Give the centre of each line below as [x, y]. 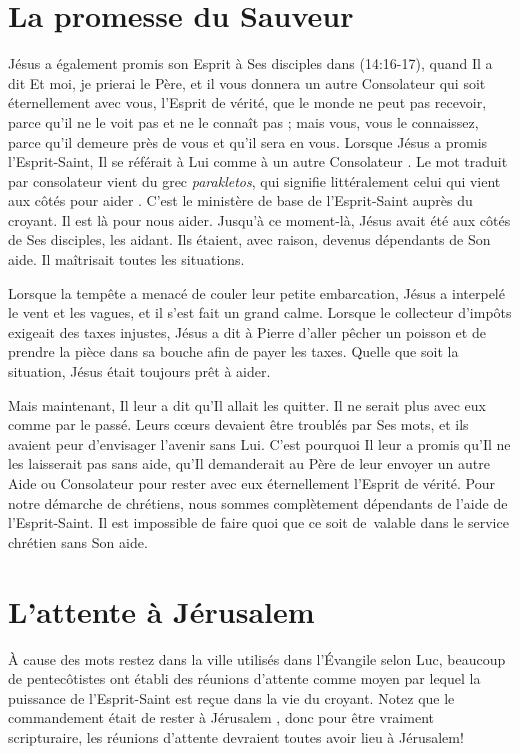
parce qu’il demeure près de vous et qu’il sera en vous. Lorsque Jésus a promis [248, 141]
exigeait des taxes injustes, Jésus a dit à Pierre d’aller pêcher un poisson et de [247, 331]
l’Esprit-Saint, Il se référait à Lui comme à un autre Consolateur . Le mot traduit [258, 161]
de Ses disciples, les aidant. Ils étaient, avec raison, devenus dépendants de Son [249, 239]
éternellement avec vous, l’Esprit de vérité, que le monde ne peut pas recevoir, [247, 102]
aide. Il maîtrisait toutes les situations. [126, 259]
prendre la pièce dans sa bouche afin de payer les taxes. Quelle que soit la [233, 351]
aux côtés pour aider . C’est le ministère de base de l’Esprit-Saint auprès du [240, 200]
